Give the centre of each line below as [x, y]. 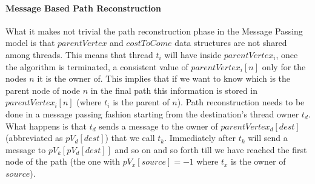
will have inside [193, 54]
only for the [284, 66]
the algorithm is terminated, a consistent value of [97, 66]
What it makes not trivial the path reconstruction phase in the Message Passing [154, 31]
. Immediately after [200, 138]
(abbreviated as [34, 138]
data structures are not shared [231, 43]
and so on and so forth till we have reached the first [211, 149]
